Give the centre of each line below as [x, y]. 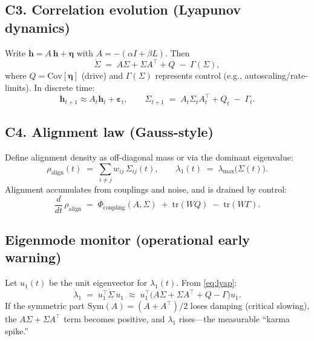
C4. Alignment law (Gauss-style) [109, 132]
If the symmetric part [45, 306]
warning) [33, 257]
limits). [18, 87]
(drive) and [102, 75]
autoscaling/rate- [276, 75]
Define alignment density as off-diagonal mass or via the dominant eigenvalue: [149, 157]
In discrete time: [64, 87]
